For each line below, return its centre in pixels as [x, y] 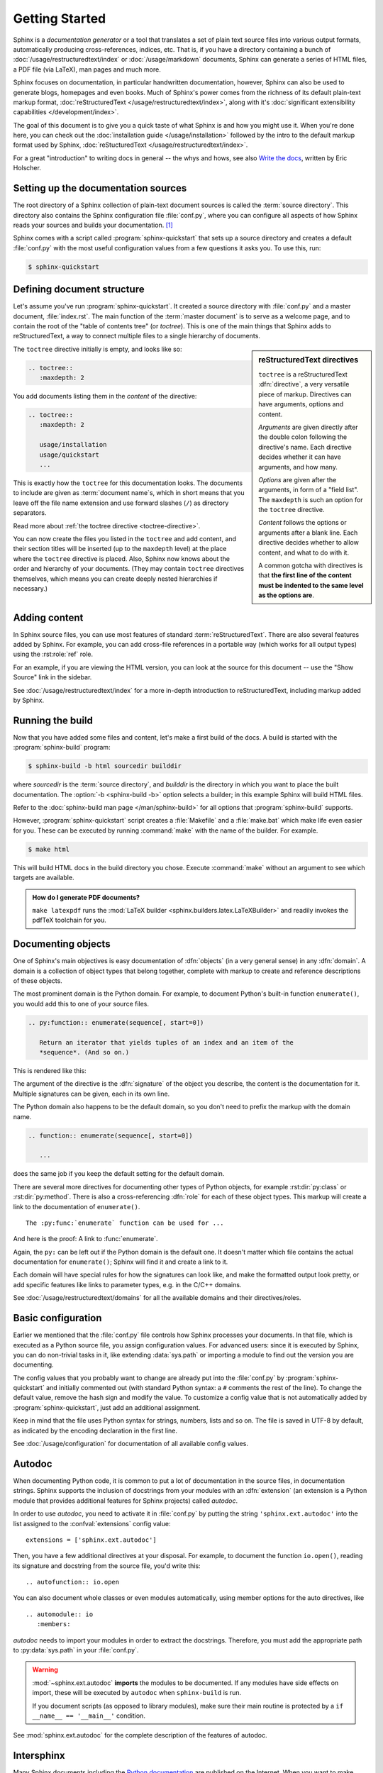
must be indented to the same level [311, 585]
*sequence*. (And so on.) [84, 1052]
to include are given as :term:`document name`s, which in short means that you [129, 493]
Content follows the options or [302, 523]
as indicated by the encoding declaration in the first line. [95, 1430]
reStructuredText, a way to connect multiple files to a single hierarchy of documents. [137, 336]
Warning [45, 1669]
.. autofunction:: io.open [73, 1582]
